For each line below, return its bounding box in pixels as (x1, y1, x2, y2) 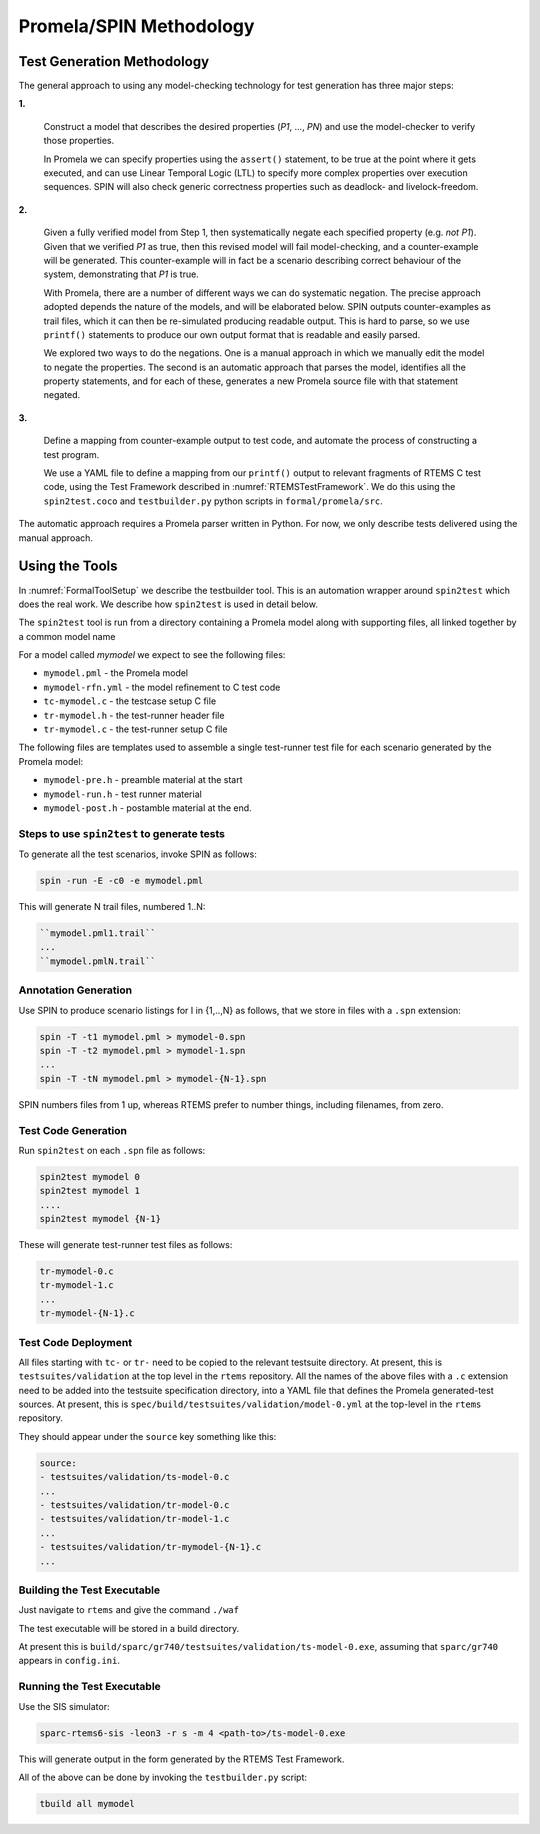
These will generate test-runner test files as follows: (18, 1239, 233, 1251)
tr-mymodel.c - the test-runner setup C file (43, 723, 228, 735)
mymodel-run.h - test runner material (43, 788, 202, 800)
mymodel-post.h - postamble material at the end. (43, 801, 252, 814)
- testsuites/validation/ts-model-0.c (39, 1471, 230, 1483)
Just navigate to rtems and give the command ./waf (18, 1604, 240, 1616)
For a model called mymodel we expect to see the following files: (18, 649, 286, 661)
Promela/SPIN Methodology (18, 15, 255, 37)
